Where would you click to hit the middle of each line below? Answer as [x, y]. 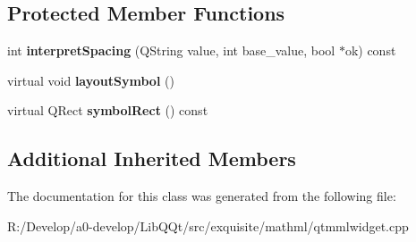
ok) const [370, 50]
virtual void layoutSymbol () [91, 80]
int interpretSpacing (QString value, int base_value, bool [171, 50]
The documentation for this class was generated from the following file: [202, 196]
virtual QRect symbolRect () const [108, 110]
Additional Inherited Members [152, 159]
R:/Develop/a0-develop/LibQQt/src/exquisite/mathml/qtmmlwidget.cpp [208, 225]
